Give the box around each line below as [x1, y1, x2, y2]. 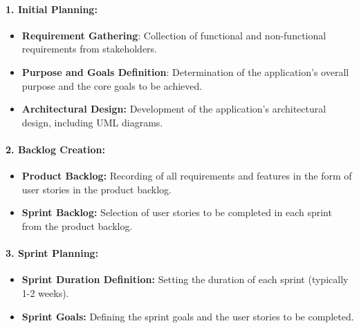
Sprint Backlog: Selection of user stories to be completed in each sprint [21, 205, 332, 220]
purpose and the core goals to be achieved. [21, 78, 203, 93]
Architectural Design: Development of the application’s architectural [21, 102, 326, 116]
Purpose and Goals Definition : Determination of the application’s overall [21, 64, 349, 79]
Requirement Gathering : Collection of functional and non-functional [21, 28, 326, 42]
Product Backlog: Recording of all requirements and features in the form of [21, 168, 352, 183]
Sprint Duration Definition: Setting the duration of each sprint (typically [21, 272, 349, 287]
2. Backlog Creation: [6, 142, 105, 156]
